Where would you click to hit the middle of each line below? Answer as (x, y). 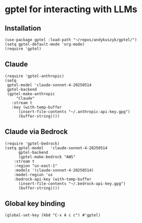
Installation (23, 28)
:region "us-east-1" (36, 166)
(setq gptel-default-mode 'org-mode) (45, 44)
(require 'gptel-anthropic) (35, 76)
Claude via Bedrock (36, 132)
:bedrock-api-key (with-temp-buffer (53, 179)
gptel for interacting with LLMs (71, 9)
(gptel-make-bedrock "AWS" (47, 157)
